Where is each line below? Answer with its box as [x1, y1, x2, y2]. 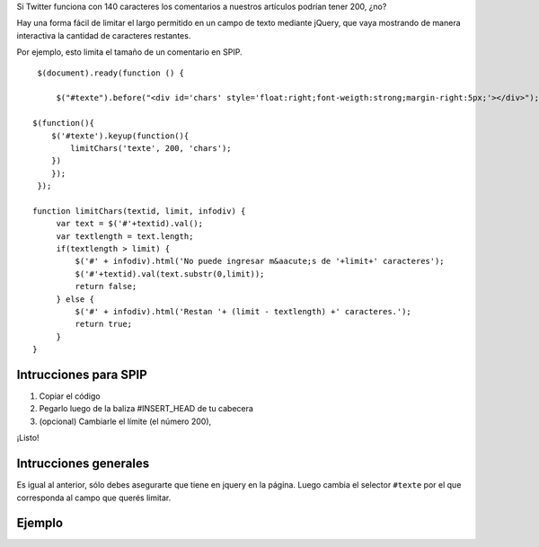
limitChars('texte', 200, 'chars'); [70, 143, 233, 153]
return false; [75, 281, 137, 292]
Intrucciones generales [16, 456, 150, 472]
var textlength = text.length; [56, 231, 194, 242]
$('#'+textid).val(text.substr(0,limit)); [75, 269, 265, 278]
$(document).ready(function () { [37, 67, 184, 78]
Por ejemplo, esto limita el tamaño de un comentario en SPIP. [16, 47, 243, 57]
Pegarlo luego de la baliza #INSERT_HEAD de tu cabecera [39, 403, 253, 414]
